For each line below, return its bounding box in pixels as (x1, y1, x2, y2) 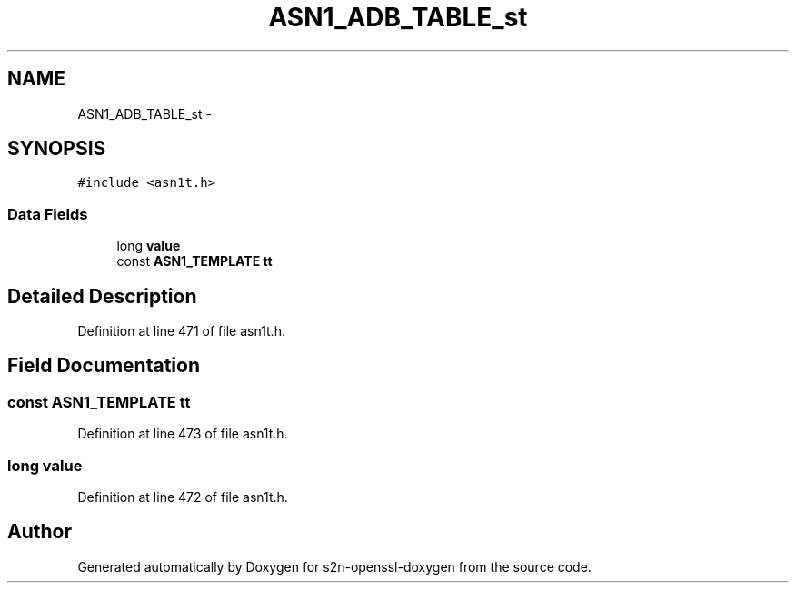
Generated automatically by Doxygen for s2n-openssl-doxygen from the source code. (77, 558, 592, 575)
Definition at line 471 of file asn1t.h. (77, 323, 285, 339)
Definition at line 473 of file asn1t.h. (77, 426, 288, 442)
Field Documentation (7, 354, 200, 378)
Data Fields (7, 204, 88, 223)
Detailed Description (7, 284, 197, 308)
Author (7, 520, 72, 544)
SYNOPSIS (7, 137, 106, 161)
